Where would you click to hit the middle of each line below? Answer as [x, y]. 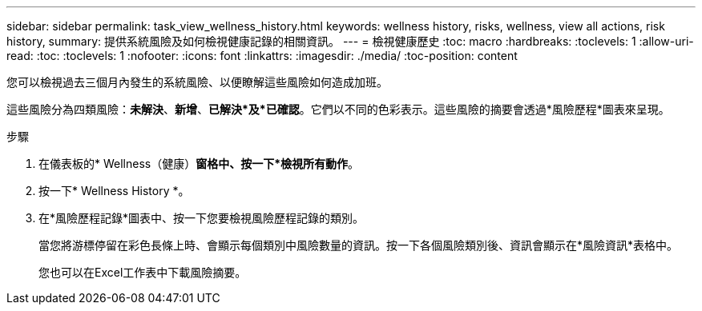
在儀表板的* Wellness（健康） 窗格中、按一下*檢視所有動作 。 [199, 163]
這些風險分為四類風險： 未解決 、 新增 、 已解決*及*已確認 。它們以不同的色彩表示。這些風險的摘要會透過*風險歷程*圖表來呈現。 [338, 109]
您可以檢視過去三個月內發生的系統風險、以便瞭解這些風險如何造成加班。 [197, 82]
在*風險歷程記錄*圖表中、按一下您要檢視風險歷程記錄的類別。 [202, 218]
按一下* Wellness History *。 [114, 191]
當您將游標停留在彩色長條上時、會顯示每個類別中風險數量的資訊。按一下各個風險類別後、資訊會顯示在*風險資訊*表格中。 [359, 245]
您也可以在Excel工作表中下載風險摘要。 [143, 272]
